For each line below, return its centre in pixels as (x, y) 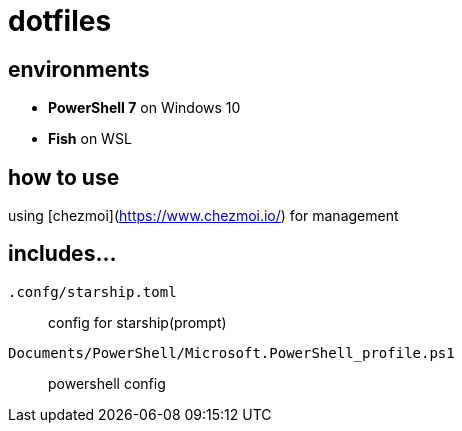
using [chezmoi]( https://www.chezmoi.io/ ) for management (203, 216)
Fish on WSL (90, 139)
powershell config (107, 383)
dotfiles (60, 21)
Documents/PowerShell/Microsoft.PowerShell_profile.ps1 (231, 352)
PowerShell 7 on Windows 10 (144, 108)
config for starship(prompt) (137, 322)
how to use (64, 177)
